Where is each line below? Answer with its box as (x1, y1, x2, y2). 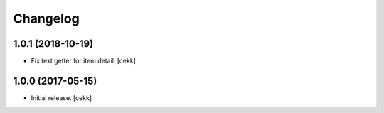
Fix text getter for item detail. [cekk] (31, 57, 137, 65)
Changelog (13, 11, 80, 26)
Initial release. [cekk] (31, 93, 92, 102)
